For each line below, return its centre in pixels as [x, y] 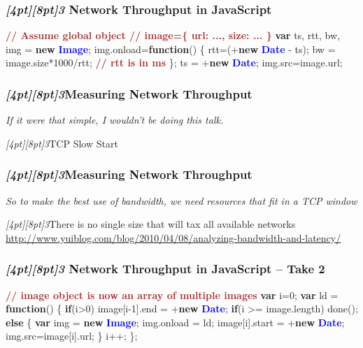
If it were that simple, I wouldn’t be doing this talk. [115, 120]
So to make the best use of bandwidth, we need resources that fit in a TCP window [181, 200]
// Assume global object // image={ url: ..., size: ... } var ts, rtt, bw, [173, 35]
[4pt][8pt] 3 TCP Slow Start [62, 143]
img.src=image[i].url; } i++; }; [72, 336]
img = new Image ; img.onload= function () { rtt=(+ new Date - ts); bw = [171, 49]
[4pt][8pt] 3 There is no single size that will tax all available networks [151, 224]
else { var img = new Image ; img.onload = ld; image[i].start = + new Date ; [175, 322]
